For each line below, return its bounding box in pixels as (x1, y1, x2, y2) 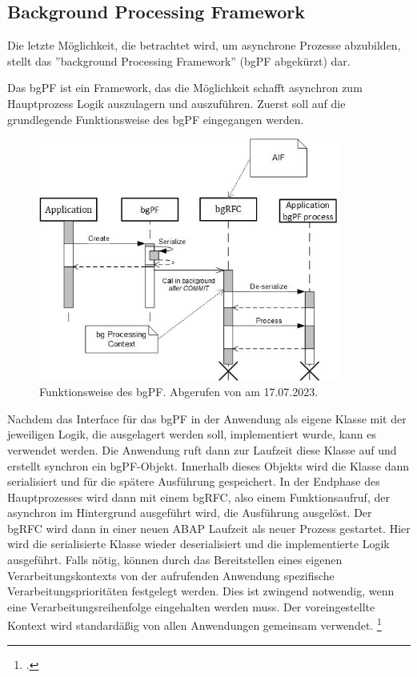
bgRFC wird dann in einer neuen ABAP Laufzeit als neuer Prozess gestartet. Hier (7, 519, 411, 536)
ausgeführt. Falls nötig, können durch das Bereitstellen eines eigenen (7, 551, 343, 568)
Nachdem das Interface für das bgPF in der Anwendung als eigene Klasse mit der (7, 410, 407, 427)
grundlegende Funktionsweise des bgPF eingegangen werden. (7, 110, 304, 127)
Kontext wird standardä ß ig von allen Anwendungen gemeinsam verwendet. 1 (7, 615, 382, 634)
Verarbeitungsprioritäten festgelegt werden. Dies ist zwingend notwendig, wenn (7, 583, 395, 599)
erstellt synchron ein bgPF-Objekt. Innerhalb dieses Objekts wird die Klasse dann (7, 457, 410, 474)
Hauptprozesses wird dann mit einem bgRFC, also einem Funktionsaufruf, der (7, 488, 390, 505)
